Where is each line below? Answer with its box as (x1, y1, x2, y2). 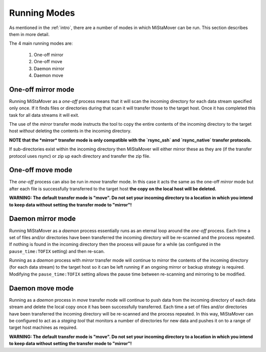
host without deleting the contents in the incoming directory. (9, 128, 132, 134)
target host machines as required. (9, 324, 78, 330)
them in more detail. (9, 31, 50, 37)
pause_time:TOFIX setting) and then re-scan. (9, 248, 105, 254)
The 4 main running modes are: (9, 40, 73, 46)
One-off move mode (9, 166, 72, 175)
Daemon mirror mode (9, 214, 76, 223)
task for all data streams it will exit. (9, 112, 80, 118)
